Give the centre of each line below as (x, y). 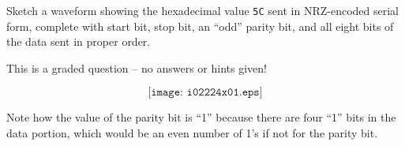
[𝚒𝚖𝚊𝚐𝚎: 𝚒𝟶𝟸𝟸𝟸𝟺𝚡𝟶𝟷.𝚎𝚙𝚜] (205, 93)
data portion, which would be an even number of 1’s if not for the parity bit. (192, 133)
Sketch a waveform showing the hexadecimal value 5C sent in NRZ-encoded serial (202, 10)
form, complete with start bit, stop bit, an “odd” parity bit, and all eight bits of (200, 26)
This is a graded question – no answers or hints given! (137, 67)
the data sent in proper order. (79, 41)
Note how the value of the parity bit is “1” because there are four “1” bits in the (201, 117)
